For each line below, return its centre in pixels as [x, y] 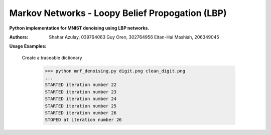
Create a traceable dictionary [52, 57]
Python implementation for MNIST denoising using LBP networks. [79, 28]
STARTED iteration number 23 [81, 92]
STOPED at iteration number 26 [84, 120]
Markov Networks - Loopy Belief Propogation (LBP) [118, 13]
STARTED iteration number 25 [81, 106]
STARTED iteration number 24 [81, 99]
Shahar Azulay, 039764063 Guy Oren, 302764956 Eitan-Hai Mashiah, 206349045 [134, 37]
